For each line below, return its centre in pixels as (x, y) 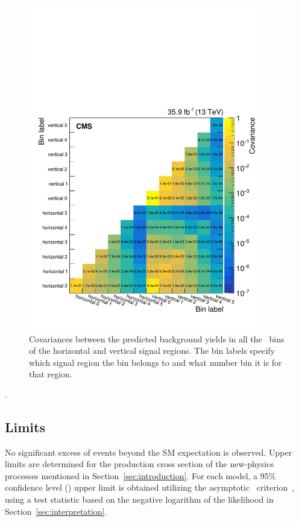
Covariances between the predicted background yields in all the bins (157, 338)
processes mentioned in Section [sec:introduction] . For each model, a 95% (140, 475)
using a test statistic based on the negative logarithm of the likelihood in (139, 499)
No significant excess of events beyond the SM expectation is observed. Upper (149, 452)
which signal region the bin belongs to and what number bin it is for (156, 362)
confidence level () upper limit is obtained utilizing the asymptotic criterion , (150, 487)
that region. (51, 374)
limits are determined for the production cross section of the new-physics (139, 464)
